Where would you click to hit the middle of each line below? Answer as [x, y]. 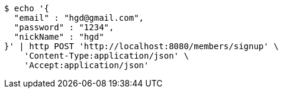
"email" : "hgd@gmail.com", [79, 18]
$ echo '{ [27, 8]
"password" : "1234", [64, 27]
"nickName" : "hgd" [59, 37]
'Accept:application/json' [86, 65]
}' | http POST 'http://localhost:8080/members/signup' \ [141, 46]
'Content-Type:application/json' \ [106, 56]
